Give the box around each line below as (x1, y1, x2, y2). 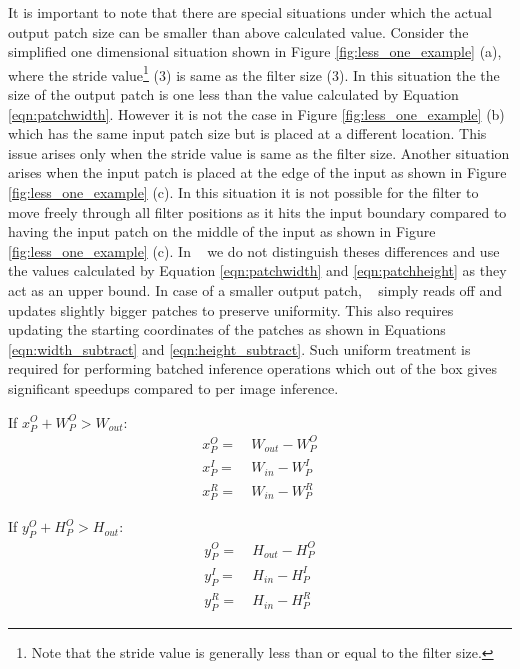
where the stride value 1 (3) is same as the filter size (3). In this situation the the (8, 61, 500, 85)
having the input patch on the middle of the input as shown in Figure (8, 221, 436, 242)
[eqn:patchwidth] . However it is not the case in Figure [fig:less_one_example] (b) (8, 103, 505, 124)
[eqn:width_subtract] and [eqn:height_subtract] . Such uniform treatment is (8, 338, 471, 359)
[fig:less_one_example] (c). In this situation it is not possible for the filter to (8, 182, 479, 202)
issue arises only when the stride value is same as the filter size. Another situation (8, 142, 510, 163)
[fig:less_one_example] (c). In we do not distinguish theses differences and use (8, 240, 500, 261)
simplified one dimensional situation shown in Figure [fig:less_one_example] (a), (8, 41, 502, 62)
